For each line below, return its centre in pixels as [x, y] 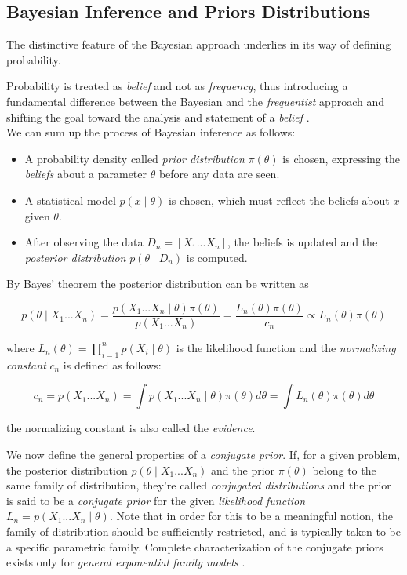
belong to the [344, 469]
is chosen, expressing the [341, 158]
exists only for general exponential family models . [126, 562]
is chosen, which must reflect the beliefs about [279, 200]
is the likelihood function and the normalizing [286, 347]
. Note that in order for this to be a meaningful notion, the [251, 516]
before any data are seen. [219, 174]
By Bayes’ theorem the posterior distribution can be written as [158, 284]
